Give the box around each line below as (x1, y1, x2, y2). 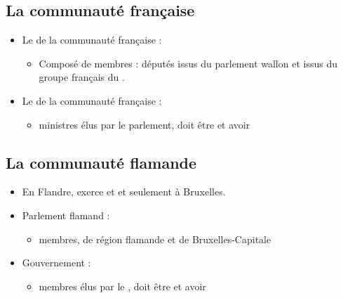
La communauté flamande (6, 151, 197, 173)
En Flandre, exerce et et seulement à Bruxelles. (22, 184, 226, 199)
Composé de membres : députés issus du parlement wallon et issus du (39, 56, 337, 70)
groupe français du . (39, 70, 125, 84)
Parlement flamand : (22, 207, 110, 222)
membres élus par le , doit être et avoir (39, 278, 206, 293)
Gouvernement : (22, 255, 91, 270)
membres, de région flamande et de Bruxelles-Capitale (39, 231, 271, 246)
